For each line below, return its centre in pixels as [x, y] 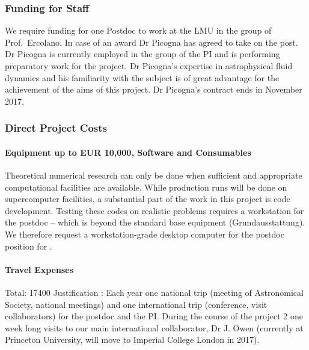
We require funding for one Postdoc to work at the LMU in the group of [138, 30]
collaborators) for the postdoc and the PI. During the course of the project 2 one [154, 316]
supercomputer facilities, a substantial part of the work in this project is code [148, 199]
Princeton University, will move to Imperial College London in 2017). [132, 339]
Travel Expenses [39, 269]
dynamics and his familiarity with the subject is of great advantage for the [142, 77]
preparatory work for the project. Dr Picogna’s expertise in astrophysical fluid [149, 66]
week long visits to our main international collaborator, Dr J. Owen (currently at [154, 327]
